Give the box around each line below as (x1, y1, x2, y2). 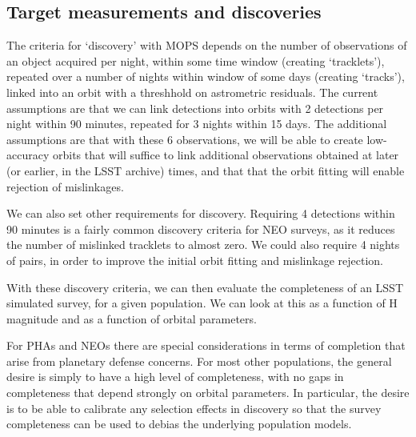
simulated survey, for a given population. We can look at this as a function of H (6, 295, 398, 311)
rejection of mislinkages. (6, 178, 124, 194)
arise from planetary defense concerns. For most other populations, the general (6, 352, 392, 369)
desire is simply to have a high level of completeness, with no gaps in (6, 368, 344, 385)
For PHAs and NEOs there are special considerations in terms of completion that (6, 337, 406, 354)
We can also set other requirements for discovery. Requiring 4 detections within (6, 205, 395, 222)
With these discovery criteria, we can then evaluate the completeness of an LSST (6, 279, 404, 295)
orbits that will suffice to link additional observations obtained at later (52, 146, 399, 163)
